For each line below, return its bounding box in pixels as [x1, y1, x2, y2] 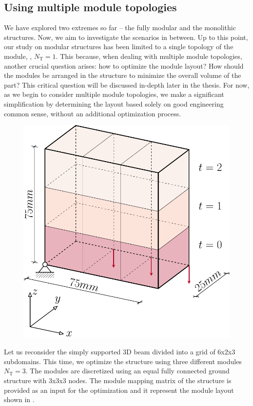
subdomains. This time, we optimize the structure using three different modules [4, 356, 242, 366]
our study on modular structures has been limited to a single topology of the [4, 41, 234, 52]
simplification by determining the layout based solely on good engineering [4, 98, 224, 109]
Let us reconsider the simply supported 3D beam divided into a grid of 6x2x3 [4, 347, 235, 357]
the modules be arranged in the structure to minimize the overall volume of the [4, 70, 241, 80]
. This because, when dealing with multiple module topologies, [56, 51, 242, 61]
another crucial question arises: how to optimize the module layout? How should [4, 60, 244, 71]
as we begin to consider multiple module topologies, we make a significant [4, 89, 224, 99]
